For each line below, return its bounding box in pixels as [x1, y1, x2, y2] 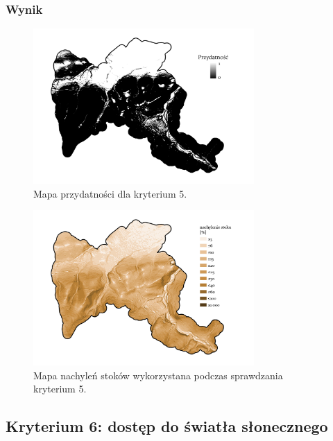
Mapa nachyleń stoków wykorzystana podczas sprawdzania [33, 367, 283, 382]
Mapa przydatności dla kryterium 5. [33, 186, 187, 200]
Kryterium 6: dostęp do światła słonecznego [6, 415, 328, 437]
